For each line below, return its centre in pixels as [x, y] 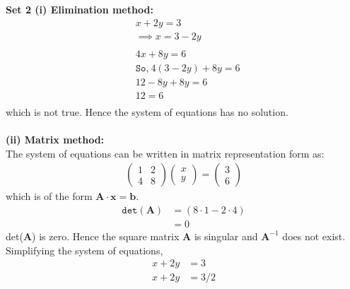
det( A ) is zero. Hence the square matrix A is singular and [132, 236]
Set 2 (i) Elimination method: [80, 9]
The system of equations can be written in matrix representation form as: [165, 153]
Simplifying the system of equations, [84, 250]
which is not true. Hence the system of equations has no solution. [147, 111]
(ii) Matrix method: [55, 140]
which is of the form [49, 196]
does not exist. [314, 236]
